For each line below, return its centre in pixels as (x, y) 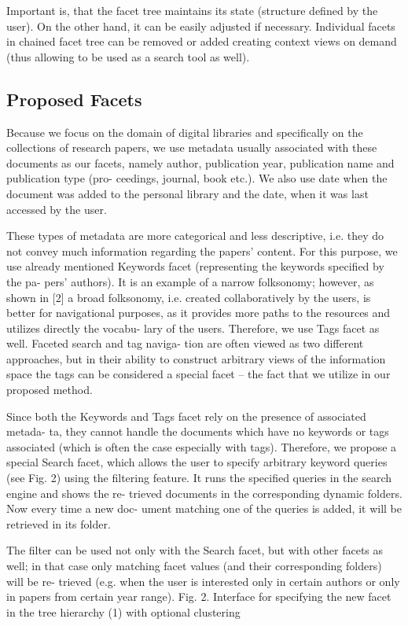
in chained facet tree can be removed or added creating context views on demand (202, 41)
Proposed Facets (74, 99)
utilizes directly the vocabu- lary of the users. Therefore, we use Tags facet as (193, 328)
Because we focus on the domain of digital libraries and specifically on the (185, 132)
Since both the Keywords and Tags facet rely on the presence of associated (186, 416)
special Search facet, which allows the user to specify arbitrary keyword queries (197, 462)
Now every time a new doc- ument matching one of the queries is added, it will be (204, 508)
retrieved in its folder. (59, 523)
